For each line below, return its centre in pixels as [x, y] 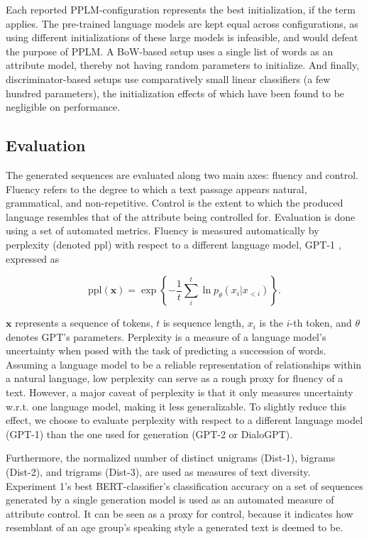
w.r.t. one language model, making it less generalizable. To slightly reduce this [176, 406]
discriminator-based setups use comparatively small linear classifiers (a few [168, 78]
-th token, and [321, 323]
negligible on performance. [63, 107]
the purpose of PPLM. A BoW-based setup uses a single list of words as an [170, 51]
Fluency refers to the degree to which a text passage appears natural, [156, 189]
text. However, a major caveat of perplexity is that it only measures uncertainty [180, 392]
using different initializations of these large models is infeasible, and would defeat [182, 37]
